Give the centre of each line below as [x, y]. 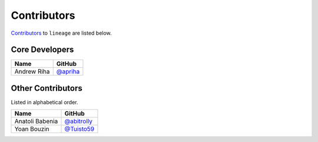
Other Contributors [47, 88]
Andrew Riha [32, 72]
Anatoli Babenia [36, 121]
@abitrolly [79, 121]
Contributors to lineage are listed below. [61, 33]
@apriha [68, 72]
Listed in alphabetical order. [44, 102]
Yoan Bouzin [32, 129]
